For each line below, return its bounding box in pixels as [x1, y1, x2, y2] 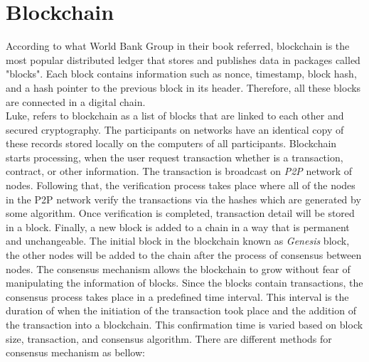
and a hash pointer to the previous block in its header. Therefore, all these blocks [6, 80, 361, 95]
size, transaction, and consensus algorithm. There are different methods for [6, 331, 332, 346]
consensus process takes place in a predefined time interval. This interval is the [6, 289, 349, 304]
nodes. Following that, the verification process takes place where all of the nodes [6, 178, 355, 193]
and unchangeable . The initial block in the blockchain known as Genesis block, [6, 233, 350, 248]
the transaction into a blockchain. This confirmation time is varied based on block [6, 317, 363, 331]
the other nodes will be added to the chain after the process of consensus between [6, 247, 362, 262]
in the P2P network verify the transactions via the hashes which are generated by [6, 191, 361, 206]
